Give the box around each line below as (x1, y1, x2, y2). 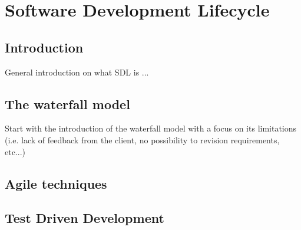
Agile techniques (5, 174, 107, 192)
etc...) (5, 145, 25, 157)
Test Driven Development (5, 209, 164, 227)
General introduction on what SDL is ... (5, 65, 149, 78)
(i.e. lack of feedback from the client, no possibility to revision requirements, (5, 133, 280, 146)
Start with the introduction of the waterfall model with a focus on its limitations (5, 122, 297, 134)
